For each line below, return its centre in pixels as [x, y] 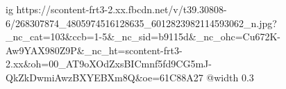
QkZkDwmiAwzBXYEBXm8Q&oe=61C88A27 [104, 77]
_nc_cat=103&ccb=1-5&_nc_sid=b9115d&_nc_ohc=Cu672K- [143, 37]
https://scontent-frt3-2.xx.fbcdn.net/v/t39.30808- [121, 9]
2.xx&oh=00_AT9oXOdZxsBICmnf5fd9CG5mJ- [109, 64]
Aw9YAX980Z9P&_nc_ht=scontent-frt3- [94, 50]
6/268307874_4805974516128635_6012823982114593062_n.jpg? [141, 23]
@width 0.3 [230, 77]
